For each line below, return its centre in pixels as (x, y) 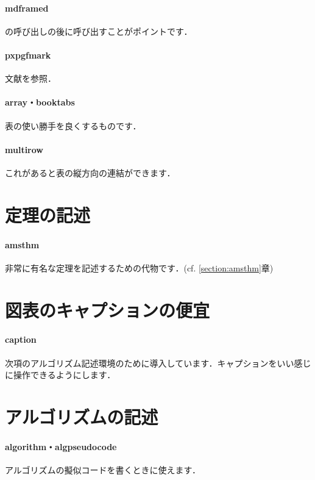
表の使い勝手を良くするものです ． (73, 125)
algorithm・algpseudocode (61, 446)
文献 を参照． (30, 78)
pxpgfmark (28, 55)
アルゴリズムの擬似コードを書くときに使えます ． (103, 469)
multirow (24, 149)
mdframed (27, 8)
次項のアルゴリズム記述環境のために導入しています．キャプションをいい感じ (158, 363)
